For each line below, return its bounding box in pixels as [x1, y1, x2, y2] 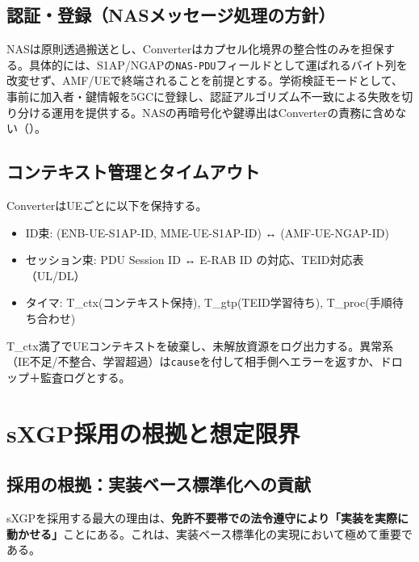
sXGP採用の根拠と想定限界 [6, 416, 300, 449]
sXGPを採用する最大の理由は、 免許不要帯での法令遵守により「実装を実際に [6, 510, 409, 526]
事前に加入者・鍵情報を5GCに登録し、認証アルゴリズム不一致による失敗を [6, 88, 402, 105]
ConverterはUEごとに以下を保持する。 [6, 197, 207, 214]
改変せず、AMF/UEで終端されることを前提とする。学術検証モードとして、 [6, 72, 403, 89]
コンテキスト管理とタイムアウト [6, 159, 260, 184]
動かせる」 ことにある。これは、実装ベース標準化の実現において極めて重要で [6, 525, 413, 542]
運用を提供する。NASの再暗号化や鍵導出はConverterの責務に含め [51, 103, 396, 120]
